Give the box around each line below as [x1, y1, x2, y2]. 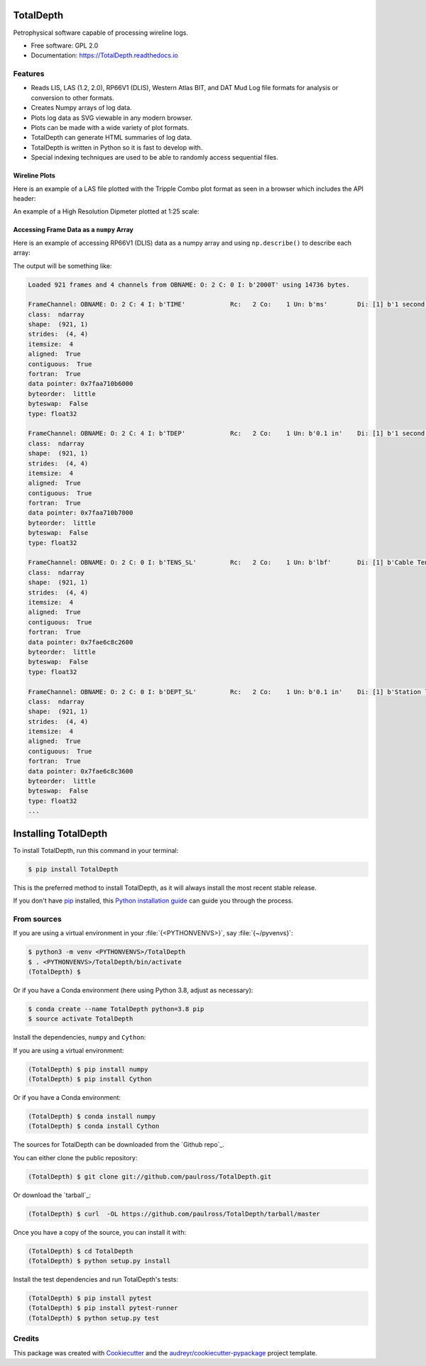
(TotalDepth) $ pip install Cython [28, 1075, 152, 1084]
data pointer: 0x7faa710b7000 [28, 509, 133, 517]
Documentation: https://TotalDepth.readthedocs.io [31, 51, 179, 60]
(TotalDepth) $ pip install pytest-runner [28, 1304, 178, 1312]
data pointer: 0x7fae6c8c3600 [28, 767, 133, 775]
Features [13, 69, 45, 79]
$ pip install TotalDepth [28, 865, 119, 873]
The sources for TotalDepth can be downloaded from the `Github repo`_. [13, 1140, 225, 1149]
